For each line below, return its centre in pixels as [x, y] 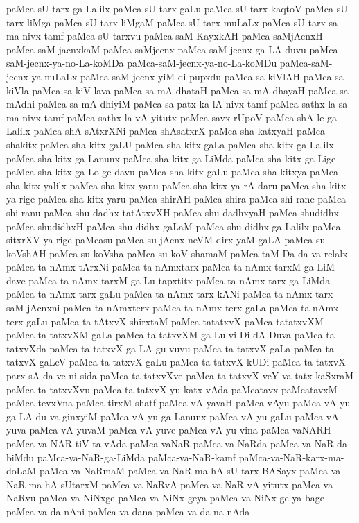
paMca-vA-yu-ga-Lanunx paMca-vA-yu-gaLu [196, 416]
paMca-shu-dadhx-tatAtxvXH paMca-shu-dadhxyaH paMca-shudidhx [191, 212]
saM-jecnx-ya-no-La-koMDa [65, 63]
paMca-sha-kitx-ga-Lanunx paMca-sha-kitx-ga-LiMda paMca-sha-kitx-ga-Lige [171, 158]
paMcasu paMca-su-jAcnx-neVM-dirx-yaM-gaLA [178, 240]
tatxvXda [26, 348]
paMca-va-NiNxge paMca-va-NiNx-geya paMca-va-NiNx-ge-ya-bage [182, 498]
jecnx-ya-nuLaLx [42, 76]
